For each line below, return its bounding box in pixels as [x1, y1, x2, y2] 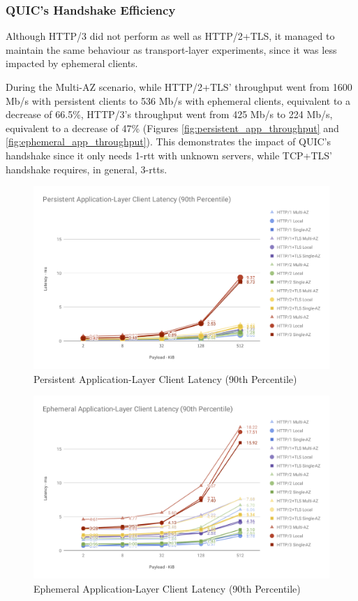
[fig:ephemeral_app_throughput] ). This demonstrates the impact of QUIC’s [6, 134, 331, 149]
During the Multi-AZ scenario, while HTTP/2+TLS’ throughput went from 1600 [6, 80, 352, 94]
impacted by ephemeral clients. [6, 56, 138, 71]
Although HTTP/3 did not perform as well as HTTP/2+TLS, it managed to [6, 29, 335, 43]
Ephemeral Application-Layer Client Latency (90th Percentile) [33, 581, 301, 595]
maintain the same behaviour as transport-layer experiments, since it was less [6, 42, 337, 57]
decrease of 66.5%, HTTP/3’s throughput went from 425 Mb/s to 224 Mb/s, [6, 107, 333, 122]
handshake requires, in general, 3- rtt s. [6, 161, 167, 176]
